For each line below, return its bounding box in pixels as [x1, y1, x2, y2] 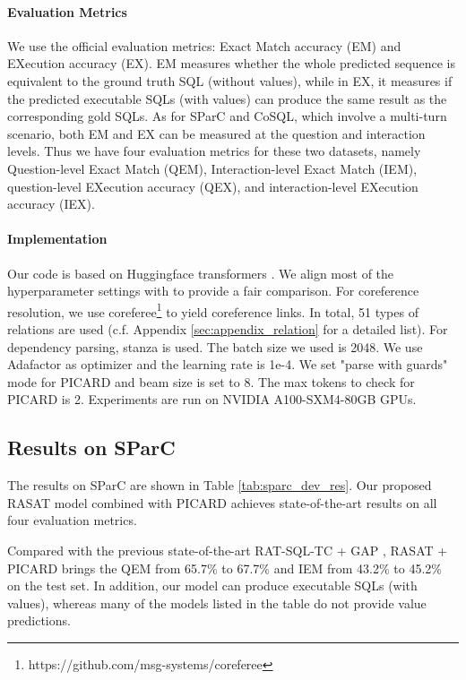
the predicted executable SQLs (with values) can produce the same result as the [7, 89, 447, 108]
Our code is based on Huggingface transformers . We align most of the [7, 263, 394, 282]
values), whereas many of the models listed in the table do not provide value [7, 593, 427, 612]
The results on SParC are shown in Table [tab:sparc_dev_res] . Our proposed [7, 476, 432, 495]
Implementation [7, 229, 108, 248]
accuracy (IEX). [7, 194, 95, 213]
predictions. [7, 611, 71, 630]
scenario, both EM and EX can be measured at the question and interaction [7, 124, 426, 142]
